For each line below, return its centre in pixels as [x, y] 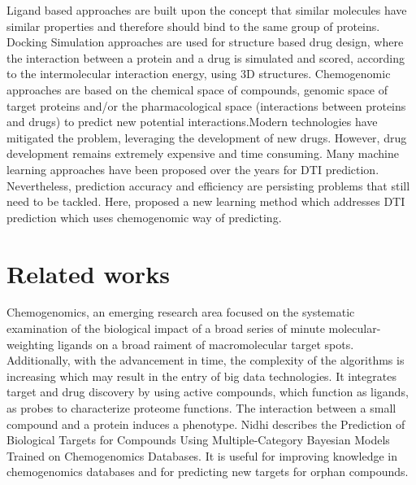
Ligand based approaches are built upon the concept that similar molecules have [207, 10]
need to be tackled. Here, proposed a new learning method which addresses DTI [206, 201]
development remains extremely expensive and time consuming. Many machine [203, 153]
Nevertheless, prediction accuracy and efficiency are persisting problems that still [208, 185]
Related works [88, 273]
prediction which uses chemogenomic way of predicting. [144, 217]
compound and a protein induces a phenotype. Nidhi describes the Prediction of [206, 424]
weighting [30, 344]
